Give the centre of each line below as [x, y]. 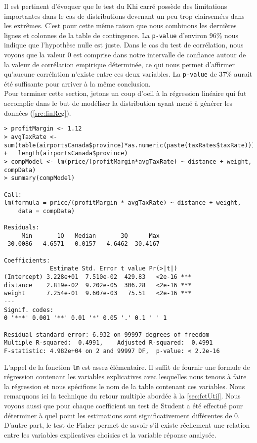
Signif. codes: [29, 310]
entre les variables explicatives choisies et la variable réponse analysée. [110, 434]
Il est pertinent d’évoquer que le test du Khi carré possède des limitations [116, 6]
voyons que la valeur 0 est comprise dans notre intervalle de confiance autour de [125, 55]
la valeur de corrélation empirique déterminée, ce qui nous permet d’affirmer [120, 64]
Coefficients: [27, 260]
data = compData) [46, 211]
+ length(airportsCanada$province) [66, 154]
